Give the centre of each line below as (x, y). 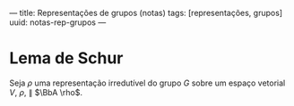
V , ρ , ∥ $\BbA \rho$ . (46, 92)
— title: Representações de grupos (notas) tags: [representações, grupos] (146, 13)
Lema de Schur (66, 58)
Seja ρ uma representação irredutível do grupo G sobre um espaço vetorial (147, 83)
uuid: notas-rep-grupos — (58, 22)
